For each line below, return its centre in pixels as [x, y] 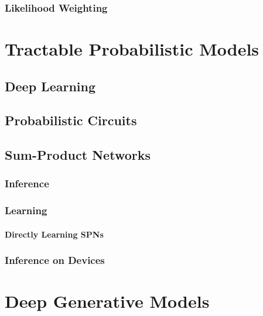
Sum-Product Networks [78, 155]
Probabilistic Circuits [71, 120]
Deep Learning [50, 86]
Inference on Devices [55, 260]
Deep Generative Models [107, 301]
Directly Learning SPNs [54, 234]
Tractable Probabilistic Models [132, 49]
